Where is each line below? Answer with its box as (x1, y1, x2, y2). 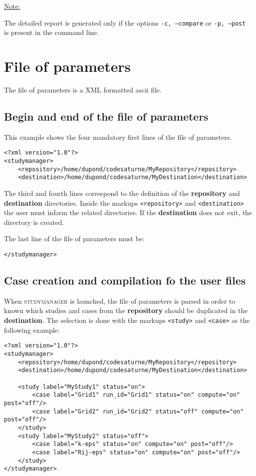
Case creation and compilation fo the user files (4, 273, 246, 288)
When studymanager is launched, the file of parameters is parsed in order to (4, 295, 235, 306)
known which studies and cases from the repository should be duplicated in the (4, 305, 248, 316)
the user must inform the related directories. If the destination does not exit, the (4, 207, 252, 218)
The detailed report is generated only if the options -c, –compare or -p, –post (4, 17, 246, 28)
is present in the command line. (4, 27, 99, 37)
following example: (4, 324, 60, 335)
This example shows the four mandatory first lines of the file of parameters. (4, 131, 232, 142)
